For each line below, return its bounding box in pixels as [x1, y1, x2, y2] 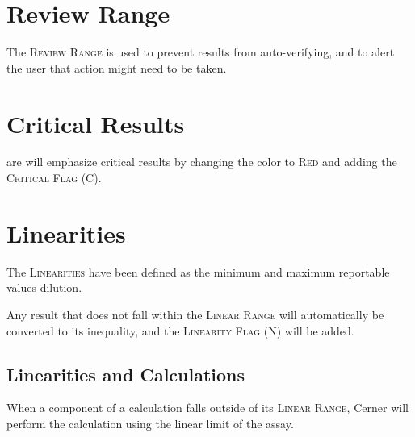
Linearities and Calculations [6, 361, 245, 386]
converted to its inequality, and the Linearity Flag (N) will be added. [6, 322, 354, 339]
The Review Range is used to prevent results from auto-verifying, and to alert [6, 44, 395, 60]
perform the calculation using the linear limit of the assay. [6, 414, 294, 431]
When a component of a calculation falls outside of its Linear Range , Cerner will [6, 399, 409, 416]
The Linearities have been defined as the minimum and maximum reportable [6, 263, 390, 280]
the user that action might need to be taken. [6, 59, 227, 76]
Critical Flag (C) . [6, 169, 102, 186]
